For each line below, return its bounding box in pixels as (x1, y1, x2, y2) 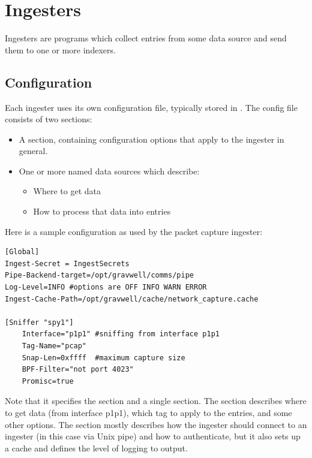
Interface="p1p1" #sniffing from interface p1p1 (22, 330, 220, 339)
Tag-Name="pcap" (22, 342, 87, 351)
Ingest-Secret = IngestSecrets (5, 259, 130, 268)
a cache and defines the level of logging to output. (5, 441, 188, 454)
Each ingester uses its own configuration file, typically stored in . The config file (5, 101, 298, 113)
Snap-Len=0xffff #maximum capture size (22, 353, 185, 362)
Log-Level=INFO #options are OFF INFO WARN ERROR (5, 283, 207, 292)
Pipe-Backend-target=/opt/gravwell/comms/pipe (5, 271, 194, 280)
